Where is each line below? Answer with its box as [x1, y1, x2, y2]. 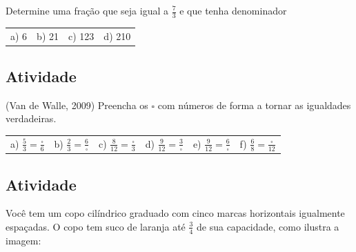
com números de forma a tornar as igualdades [157, 97, 351, 112]
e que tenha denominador [179, 3, 287, 17]
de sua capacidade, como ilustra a [197, 219, 339, 233]
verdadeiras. [6, 111, 57, 126]
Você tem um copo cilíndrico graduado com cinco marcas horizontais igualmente [6, 206, 345, 220]
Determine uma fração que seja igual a [6, 3, 168, 17]
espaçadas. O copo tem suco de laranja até [6, 219, 186, 233]
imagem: [6, 233, 41, 247]
